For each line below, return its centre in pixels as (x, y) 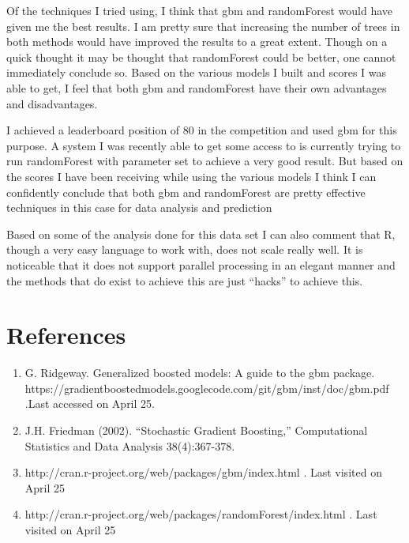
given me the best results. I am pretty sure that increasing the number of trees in (203, 26)
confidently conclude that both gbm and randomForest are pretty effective (186, 192)
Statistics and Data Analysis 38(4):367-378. (130, 445)
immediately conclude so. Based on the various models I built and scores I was (197, 72)
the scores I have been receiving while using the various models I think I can (191, 176)
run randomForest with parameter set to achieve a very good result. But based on (205, 161)
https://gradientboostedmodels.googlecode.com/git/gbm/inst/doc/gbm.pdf (207, 388)
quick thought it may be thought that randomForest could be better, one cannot (201, 57)
